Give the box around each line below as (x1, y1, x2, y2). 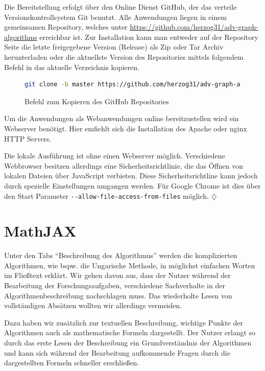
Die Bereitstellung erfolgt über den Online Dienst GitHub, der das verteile (4, 2, 237, 12)
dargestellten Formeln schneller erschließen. (4, 357, 139, 368)
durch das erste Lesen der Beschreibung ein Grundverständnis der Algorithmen (4, 337, 252, 348)
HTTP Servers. (4, 133, 52, 144)
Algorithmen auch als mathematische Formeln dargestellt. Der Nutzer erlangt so (4, 327, 256, 338)
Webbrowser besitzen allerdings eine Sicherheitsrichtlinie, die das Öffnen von (4, 160, 244, 171)
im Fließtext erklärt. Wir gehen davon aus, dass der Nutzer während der (4, 270, 231, 281)
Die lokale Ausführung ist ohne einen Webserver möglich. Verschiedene (4, 150, 225, 161)
